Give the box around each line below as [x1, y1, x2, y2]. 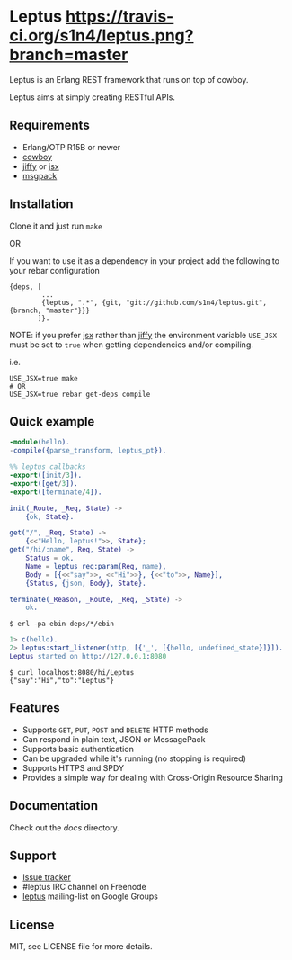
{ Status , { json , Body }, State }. [25, 579, 146, 588]
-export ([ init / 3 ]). [9, 471, 83, 480]
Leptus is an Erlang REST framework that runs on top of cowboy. [9, 74, 249, 85]
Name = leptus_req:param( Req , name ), [25, 561, 167, 570]
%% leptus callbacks [9, 462, 87, 471]
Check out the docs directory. [9, 821, 119, 833]
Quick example [9, 414, 95, 429]
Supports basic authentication [22, 743, 135, 754]
